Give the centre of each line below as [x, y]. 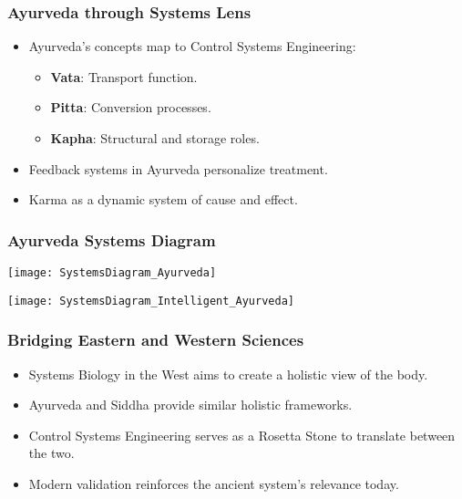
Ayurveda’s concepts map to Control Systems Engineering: [192, 46]
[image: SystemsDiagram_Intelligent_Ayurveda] [151, 301]
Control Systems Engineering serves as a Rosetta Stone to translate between [242, 435]
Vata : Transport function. [124, 76]
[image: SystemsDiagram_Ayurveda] [112, 273]
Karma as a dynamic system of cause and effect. [163, 199]
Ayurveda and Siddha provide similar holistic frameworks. [190, 405]
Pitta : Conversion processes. [131, 107]
